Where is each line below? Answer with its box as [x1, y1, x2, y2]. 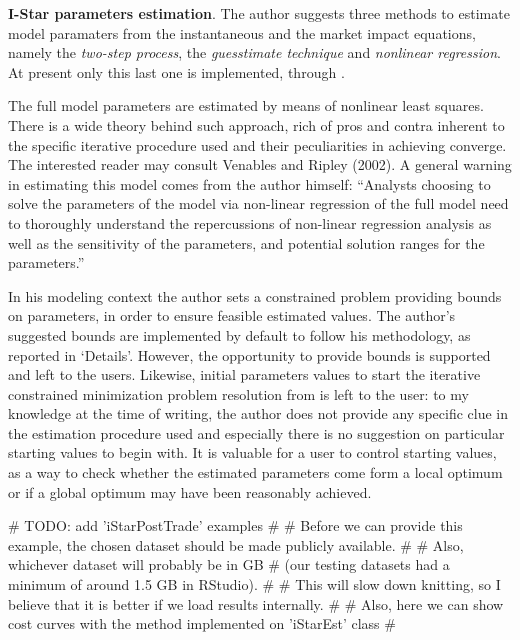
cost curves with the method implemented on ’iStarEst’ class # [8, 613, 396, 634]
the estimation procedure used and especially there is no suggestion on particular [8, 422, 505, 443]
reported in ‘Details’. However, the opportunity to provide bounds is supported [8, 344, 491, 365]
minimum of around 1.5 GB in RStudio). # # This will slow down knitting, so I [8, 574, 501, 595]
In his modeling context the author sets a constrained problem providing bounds [8, 285, 502, 306]
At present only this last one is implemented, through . [8, 61, 345, 82]
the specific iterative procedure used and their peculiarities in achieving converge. [8, 134, 507, 155]
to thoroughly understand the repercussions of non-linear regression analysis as [8, 212, 492, 233]
